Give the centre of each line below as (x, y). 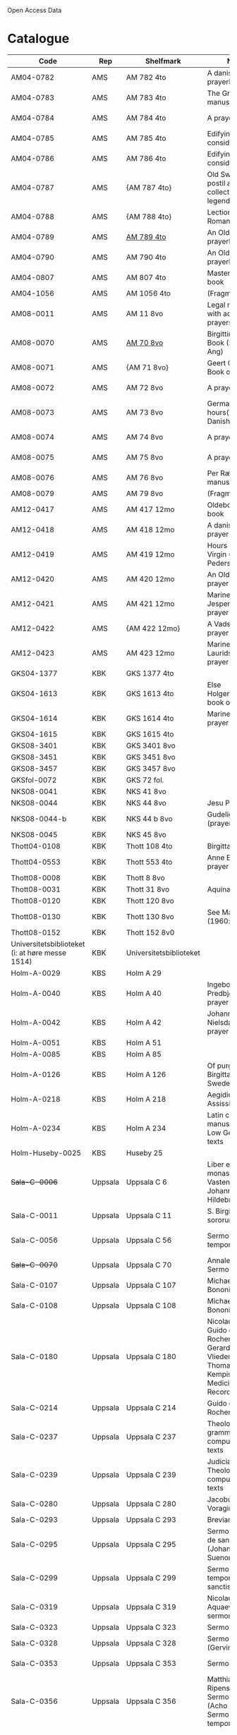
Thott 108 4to (149, 846)
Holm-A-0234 (36, 1128)
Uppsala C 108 (151, 1305)
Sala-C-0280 (35, 1504)
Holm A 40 (144, 993)
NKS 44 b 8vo (149, 819)
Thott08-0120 (36, 901)
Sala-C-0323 (35, 1627)
